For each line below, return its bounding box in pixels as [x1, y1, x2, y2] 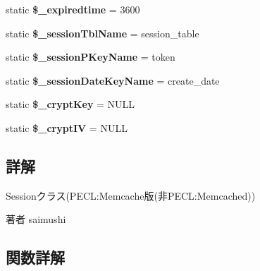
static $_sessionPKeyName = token [6, 49, 175, 64]
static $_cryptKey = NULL [6, 97, 135, 112]
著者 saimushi [6, 212, 66, 227]
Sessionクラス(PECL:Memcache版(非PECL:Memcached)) [6, 188, 256, 203]
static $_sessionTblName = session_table [6, 25, 199, 40]
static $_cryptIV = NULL [6, 120, 128, 135]
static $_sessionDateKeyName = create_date [6, 73, 220, 88]
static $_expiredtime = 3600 [6, 2, 140, 16]
